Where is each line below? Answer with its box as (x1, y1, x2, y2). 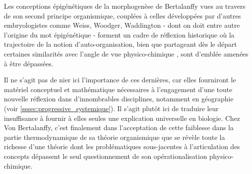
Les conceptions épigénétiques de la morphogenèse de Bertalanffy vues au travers (4, 1, 246, 11)
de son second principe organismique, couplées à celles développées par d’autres (4, 10, 241, 20)
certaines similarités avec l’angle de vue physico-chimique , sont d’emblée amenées (4, 48, 249, 58)
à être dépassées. (4, 58, 54, 68)
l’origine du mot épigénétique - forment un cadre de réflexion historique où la (4, 29, 234, 39)
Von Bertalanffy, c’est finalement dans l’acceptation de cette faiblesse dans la (4, 122, 234, 133)
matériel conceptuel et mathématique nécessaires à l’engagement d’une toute (4, 84, 233, 94)
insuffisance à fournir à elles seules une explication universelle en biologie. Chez (4, 113, 240, 123)
